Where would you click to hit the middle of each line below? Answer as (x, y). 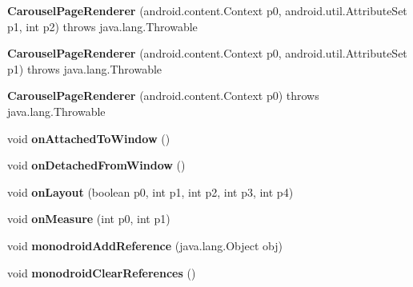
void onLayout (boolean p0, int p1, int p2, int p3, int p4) (150, 191)
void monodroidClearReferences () (102, 272)
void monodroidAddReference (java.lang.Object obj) (145, 245)
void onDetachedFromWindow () (96, 165)
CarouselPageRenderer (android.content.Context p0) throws (163, 96)
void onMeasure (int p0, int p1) (89, 219)
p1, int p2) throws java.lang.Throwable (102, 26)
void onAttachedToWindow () (89, 138)
